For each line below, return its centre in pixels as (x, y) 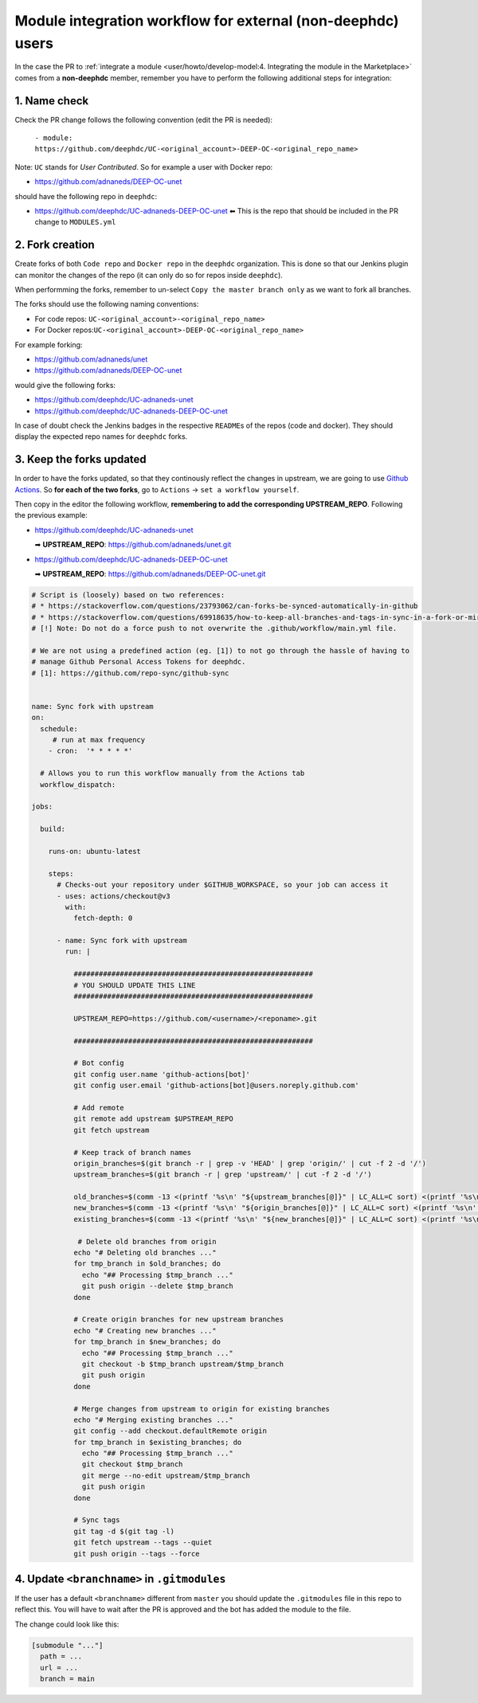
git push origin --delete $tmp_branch (158, 1286)
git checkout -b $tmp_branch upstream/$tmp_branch (183, 1364)
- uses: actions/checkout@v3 (114, 896)
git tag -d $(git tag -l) (124, 1531)
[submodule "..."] (67, 1645)
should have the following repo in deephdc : (86, 196)
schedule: (59, 728)
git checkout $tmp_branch (132, 1464)
